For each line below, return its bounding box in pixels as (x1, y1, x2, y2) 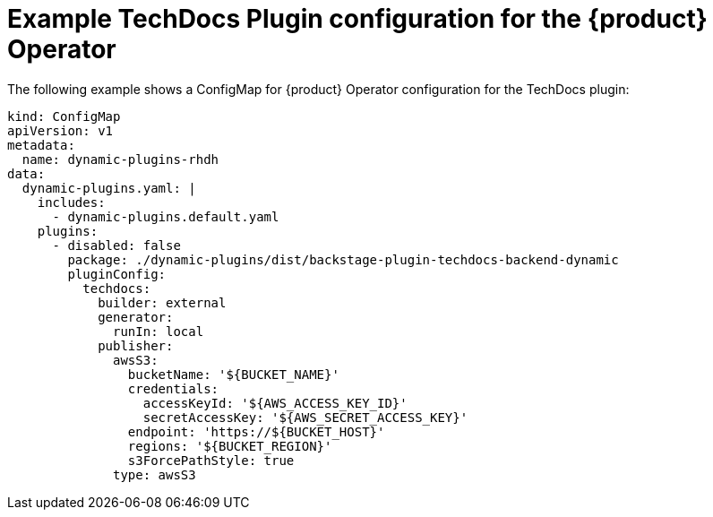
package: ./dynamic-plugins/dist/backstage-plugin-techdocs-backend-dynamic (67, 252, 619, 267)
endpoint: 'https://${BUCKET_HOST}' (127, 424, 385, 439)
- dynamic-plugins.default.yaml (52, 209, 279, 224)
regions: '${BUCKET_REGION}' (127, 438, 332, 453)
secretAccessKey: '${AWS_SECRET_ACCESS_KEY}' (142, 409, 468, 425)
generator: (98, 309, 174, 324)
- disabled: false (52, 237, 181, 253)
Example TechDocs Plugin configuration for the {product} (7, 4, 708, 34)
